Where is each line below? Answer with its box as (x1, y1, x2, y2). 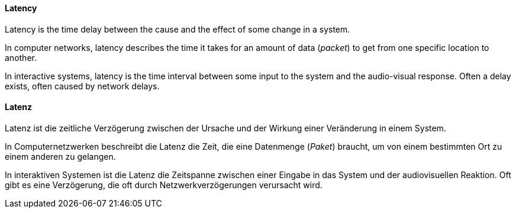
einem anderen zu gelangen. (5, 151, 116, 162)
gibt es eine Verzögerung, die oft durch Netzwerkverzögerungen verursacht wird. (5, 179, 322, 190)
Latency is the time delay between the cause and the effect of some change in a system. (5, 24, 350, 34)
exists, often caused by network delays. (5, 80, 160, 91)
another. (5, 52, 37, 63)
